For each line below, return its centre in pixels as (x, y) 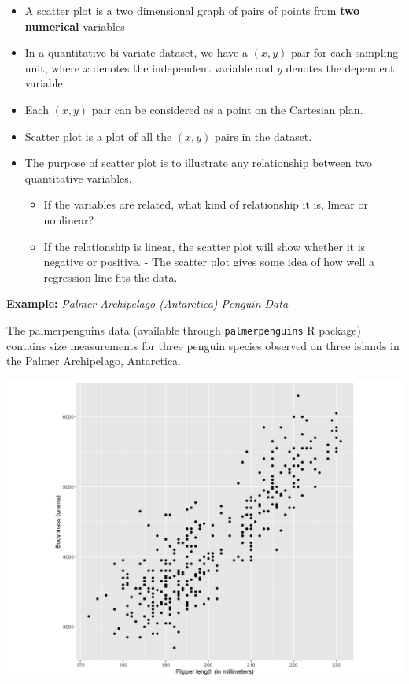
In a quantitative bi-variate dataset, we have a (136, 52)
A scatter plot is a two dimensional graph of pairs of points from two (192, 10)
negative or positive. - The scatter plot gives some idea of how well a (209, 262)
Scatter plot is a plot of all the (98, 136)
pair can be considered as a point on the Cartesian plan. (227, 109)
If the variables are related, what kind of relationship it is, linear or (206, 204)
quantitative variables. (78, 177)
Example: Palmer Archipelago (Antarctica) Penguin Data (147, 303)
